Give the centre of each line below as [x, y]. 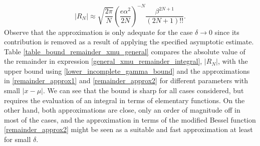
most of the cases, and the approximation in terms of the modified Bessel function [130, 119]
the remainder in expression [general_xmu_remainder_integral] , [103, 61]
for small [18, 139]
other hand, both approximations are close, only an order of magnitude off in [122, 110]
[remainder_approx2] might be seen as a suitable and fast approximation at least [128, 129]
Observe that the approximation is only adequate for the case [98, 32]
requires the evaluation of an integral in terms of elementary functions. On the [124, 100]
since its [227, 32]
